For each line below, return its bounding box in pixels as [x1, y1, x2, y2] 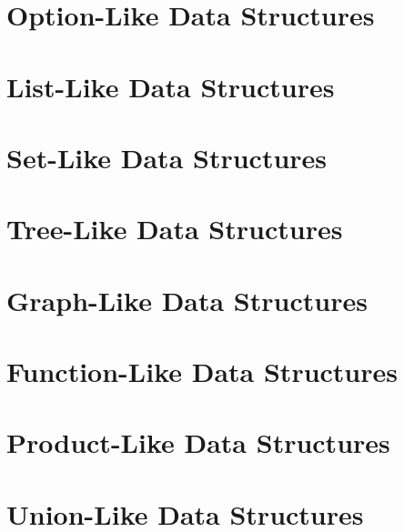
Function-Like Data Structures [6, 353, 398, 390]
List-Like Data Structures [6, 67, 335, 105]
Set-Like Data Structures [6, 138, 328, 176]
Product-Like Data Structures [6, 424, 390, 461]
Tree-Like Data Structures [6, 210, 343, 247]
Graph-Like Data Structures [6, 281, 368, 318]
